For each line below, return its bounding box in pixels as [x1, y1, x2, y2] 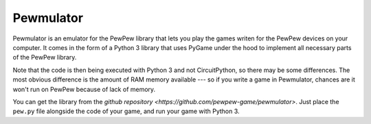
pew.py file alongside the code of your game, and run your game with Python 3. [12, 107, 240, 116]
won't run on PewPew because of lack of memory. [12, 85, 156, 93]
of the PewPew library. [12, 53, 77, 62]
